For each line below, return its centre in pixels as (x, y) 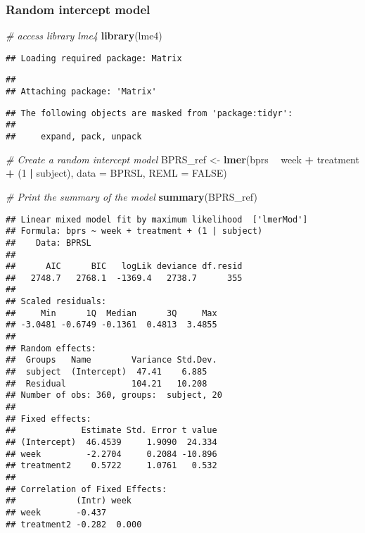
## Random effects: (51, 348)
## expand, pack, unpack (74, 137)
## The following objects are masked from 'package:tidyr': (149, 113)
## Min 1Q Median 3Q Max (111, 313)
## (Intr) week (69, 501)
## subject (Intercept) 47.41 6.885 (107, 372)
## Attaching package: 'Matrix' (81, 92)
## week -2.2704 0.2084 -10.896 (111, 454)
